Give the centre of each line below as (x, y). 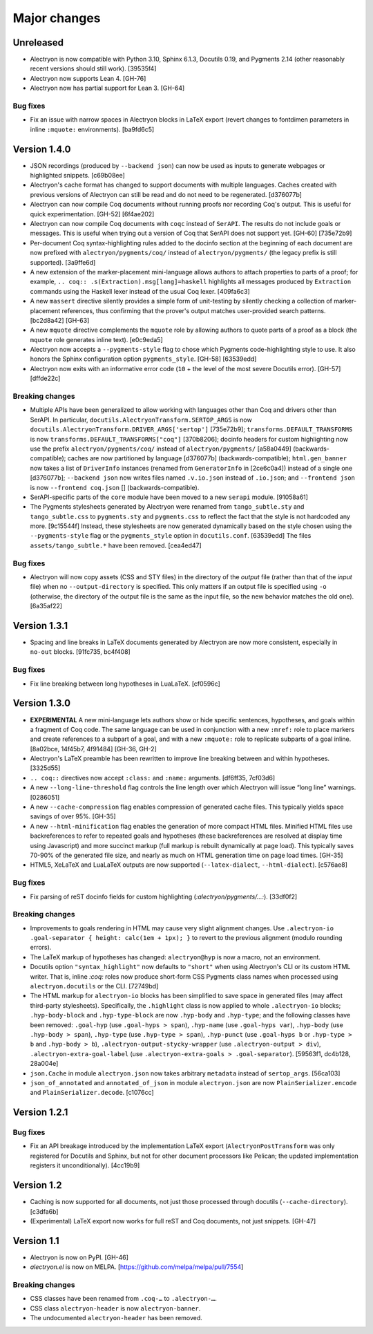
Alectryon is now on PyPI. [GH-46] (79, 1257)
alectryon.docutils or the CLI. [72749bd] (94, 986)
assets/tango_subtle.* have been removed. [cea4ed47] (116, 545)
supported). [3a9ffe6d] (63, 262)
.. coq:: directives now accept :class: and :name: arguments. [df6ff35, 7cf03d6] (153, 778)
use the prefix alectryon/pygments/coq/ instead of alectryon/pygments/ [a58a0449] (161, 449)
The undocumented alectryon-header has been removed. (116, 1318)
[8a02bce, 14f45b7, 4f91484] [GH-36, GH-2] (93, 749)
